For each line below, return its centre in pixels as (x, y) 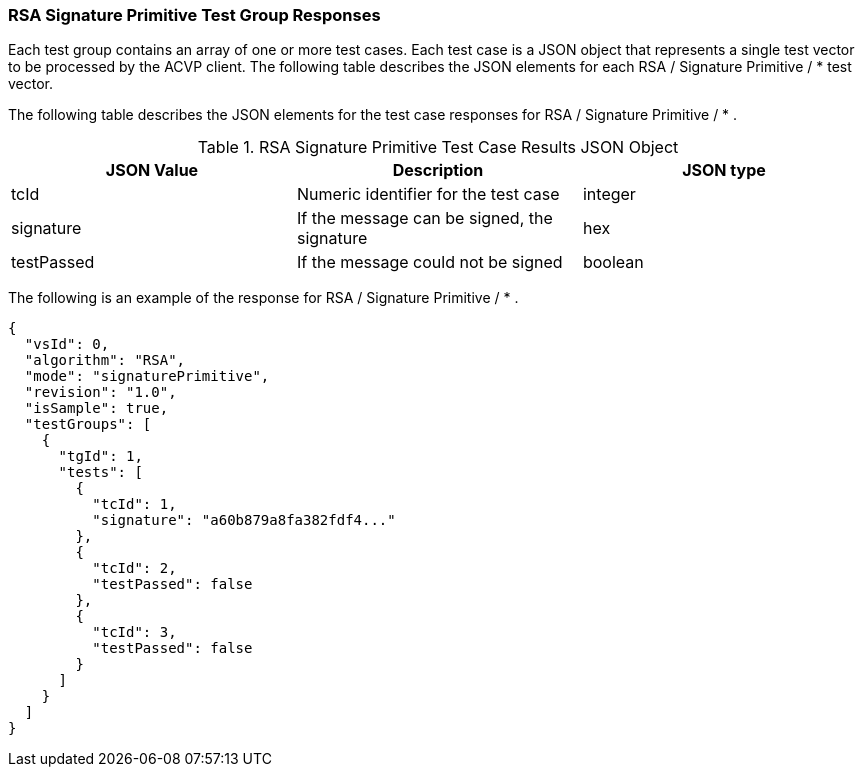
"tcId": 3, (134, 632)
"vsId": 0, (67, 344)
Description (438, 170)
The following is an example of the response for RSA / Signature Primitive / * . (263, 298)
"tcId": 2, (134, 568)
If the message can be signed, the (424, 218)
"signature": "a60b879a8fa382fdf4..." (244, 520)
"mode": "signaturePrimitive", (147, 376)
